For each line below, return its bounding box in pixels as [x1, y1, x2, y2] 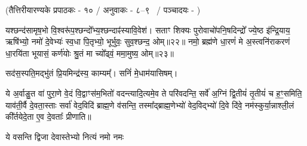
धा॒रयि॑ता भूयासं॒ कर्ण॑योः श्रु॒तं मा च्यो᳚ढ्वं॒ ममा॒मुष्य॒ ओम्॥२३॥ [5, 46, 174, 59]
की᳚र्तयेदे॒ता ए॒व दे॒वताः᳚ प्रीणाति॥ [5, 110, 91, 123]
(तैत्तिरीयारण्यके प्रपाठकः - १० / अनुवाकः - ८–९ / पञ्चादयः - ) [5, 4, 201, 15]
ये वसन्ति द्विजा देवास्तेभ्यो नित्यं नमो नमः [5, 130, 124, 142]
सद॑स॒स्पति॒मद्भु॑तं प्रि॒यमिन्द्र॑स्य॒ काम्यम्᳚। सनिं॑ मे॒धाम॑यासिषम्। [5, 67, 178, 79]
